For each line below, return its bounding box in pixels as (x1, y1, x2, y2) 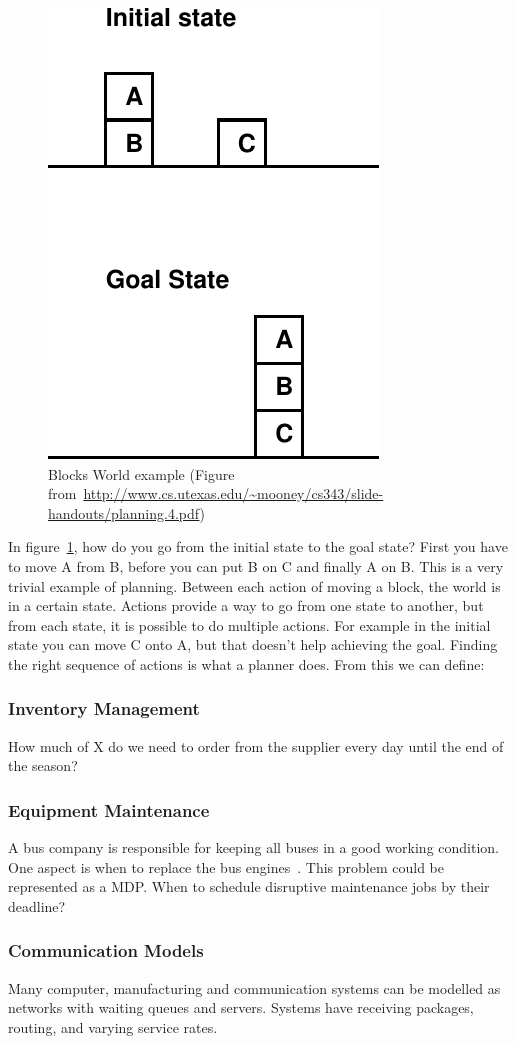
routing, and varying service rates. (8, 1016, 218, 1037)
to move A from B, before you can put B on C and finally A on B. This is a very (8, 555, 504, 576)
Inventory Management (8, 696, 200, 721)
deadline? (8, 895, 66, 916)
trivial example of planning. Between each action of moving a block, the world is (8, 575, 501, 596)
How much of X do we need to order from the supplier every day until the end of (8, 735, 504, 756)
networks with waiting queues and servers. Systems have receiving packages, (8, 997, 474, 1018)
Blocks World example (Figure (48, 463, 235, 484)
